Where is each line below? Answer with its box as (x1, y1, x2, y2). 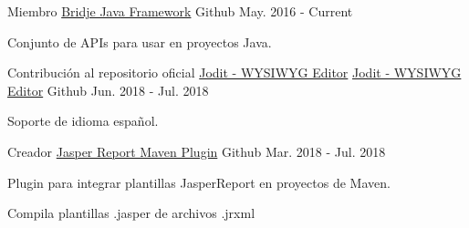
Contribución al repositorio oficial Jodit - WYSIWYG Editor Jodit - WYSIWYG (7, 63, 462, 82)
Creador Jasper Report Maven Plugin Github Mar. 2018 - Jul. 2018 (7, 141, 386, 161)
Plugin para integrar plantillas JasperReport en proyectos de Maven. (7, 172, 391, 192)
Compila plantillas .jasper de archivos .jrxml (7, 203, 255, 223)
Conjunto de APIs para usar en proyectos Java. (7, 32, 272, 51)
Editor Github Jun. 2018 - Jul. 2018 (7, 80, 209, 99)
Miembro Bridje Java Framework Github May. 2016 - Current (7, 2, 353, 20)
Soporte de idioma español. (7, 111, 159, 130)
